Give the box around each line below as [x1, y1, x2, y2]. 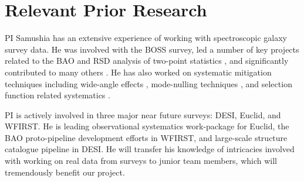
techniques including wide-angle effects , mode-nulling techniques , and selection [5, 77, 292, 90]
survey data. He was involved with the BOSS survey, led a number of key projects [5, 43, 299, 55]
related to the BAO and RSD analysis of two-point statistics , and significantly [5, 54, 289, 67]
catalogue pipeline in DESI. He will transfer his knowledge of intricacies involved [5, 143, 295, 155]
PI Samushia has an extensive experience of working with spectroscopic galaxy [5, 32, 287, 44]
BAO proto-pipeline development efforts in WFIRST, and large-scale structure [5, 131, 288, 143]
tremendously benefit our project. [5, 166, 125, 178]
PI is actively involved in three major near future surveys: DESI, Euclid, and [5, 108, 281, 121]
